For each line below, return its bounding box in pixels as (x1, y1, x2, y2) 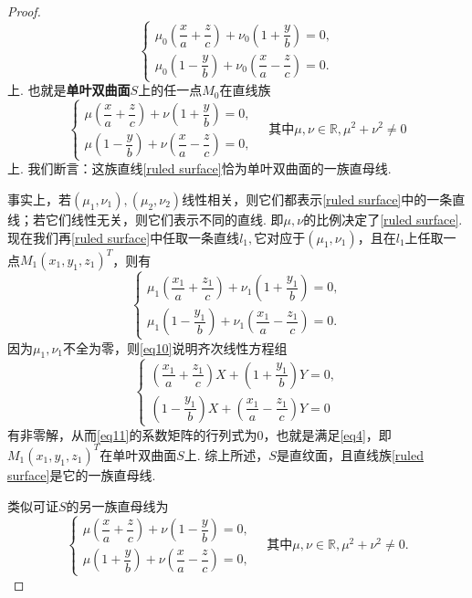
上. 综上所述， (184, 445, 269, 464)
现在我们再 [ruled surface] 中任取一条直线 (7, 227, 240, 247)
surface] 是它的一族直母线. (7, 465, 156, 484)
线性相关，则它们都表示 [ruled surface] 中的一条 (182, 189, 453, 208)
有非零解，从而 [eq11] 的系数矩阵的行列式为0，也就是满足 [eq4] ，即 (7, 425, 392, 444)
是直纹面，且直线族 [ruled (276, 445, 425, 464)
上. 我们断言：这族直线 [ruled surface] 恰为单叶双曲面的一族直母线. (7, 159, 392, 178)
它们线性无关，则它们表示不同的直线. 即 (45, 209, 284, 228)
